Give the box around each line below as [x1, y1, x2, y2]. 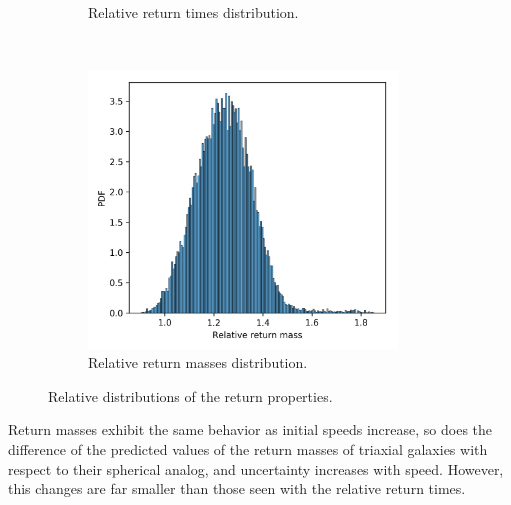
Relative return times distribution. [88, 2, 299, 22]
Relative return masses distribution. [88, 352, 308, 373]
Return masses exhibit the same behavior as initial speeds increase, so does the [8, 419, 493, 440]
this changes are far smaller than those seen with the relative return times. [8, 478, 466, 499]
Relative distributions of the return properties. [48, 385, 333, 406]
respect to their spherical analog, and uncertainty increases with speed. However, [8, 458, 504, 479]
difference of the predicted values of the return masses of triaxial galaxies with [8, 439, 488, 459]
